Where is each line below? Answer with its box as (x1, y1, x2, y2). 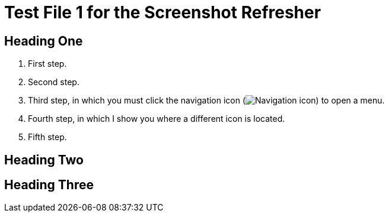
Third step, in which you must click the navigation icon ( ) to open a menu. (28, 95, 385, 106)
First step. (28, 59, 67, 69)
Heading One (4, 33, 83, 48)
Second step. (28, 77, 79, 88)
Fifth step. (28, 132, 67, 142)
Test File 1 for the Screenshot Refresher (4, 2, 321, 22)
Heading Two (4, 152, 84, 167)
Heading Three (4, 177, 94, 193)
